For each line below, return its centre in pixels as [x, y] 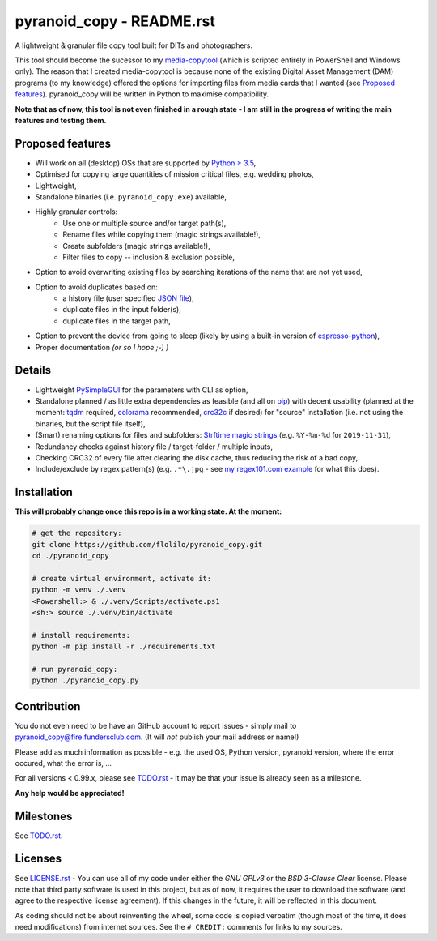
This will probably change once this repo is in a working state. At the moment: [148, 511]
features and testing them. [61, 120]
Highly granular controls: [76, 212]
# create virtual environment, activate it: [122, 578]
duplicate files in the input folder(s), [122, 310]
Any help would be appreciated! [70, 793]
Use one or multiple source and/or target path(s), [144, 223]
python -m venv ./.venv [79, 590]
